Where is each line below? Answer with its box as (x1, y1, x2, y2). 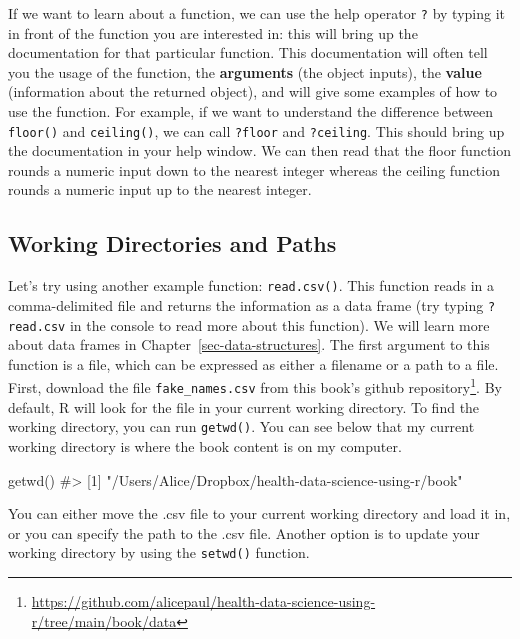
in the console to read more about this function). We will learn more (69, 314, 490, 335)
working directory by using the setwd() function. (8, 542, 310, 563)
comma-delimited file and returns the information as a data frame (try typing (8, 294, 484, 315)
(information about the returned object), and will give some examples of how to (8, 81, 498, 102)
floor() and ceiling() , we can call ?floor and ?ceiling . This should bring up (8, 120, 505, 141)
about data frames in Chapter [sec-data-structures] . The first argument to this (8, 334, 490, 355)
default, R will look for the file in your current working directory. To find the (8, 396, 480, 417)
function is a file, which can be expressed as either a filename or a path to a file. (8, 353, 499, 374)
